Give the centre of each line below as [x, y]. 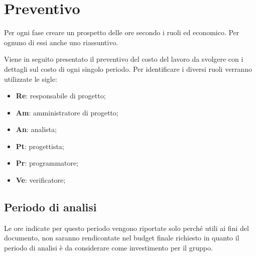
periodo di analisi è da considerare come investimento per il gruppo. [108, 248]
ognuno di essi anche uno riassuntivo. [61, 42]
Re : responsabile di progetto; [61, 96]
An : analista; [36, 129]
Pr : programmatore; [47, 163]
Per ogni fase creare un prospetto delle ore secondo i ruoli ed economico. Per [122, 32]
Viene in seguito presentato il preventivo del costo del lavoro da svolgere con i [124, 59]
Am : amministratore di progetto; [67, 112]
